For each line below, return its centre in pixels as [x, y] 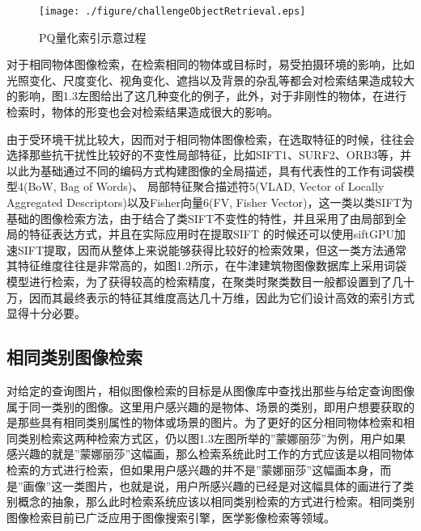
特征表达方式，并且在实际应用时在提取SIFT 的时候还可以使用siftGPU [211, 234]
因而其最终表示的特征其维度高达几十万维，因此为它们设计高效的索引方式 [221, 297]
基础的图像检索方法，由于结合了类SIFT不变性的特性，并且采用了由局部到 [201, 218]
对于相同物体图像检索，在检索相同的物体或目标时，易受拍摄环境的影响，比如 [210, 64]
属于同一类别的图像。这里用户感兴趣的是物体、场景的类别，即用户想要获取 [205, 406]
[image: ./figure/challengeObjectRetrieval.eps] [172, 11]
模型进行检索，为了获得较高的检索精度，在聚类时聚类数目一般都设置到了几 [205, 281]
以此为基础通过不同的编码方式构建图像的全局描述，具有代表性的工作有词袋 [205, 170]
